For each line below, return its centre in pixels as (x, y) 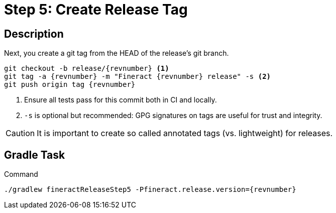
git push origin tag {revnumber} (70, 85)
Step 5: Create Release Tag (96, 10)
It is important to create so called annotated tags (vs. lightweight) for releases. (185, 133)
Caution (20, 133)
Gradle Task (35, 155)
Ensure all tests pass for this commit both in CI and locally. (121, 100)
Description (34, 34)
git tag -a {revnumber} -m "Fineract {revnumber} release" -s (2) (138, 77)
